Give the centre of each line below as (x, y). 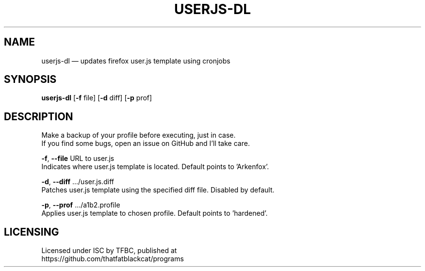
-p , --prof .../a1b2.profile (81, 205)
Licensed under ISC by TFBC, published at (109, 251)
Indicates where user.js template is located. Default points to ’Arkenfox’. (155, 167)
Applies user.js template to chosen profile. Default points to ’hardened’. (155, 213)
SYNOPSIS (30, 80)
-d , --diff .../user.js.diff (78, 182)
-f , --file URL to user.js (78, 159)
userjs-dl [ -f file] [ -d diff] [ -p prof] (97, 98)
